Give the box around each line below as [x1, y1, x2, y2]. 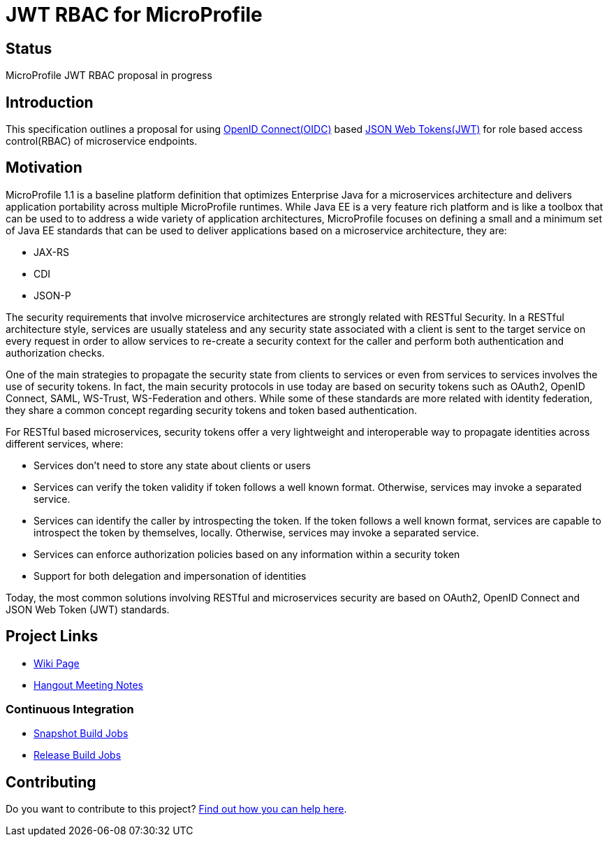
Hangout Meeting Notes [34, 678, 143, 691]
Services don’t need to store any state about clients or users [34, 459, 311, 471]
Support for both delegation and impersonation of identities [34, 569, 307, 582]
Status [6, 39, 52, 57]
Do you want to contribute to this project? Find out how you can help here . [6, 803, 347, 815]
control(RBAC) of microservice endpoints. [6, 135, 198, 148]
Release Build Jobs [34, 749, 122, 762]
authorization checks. [6, 346, 105, 359]
